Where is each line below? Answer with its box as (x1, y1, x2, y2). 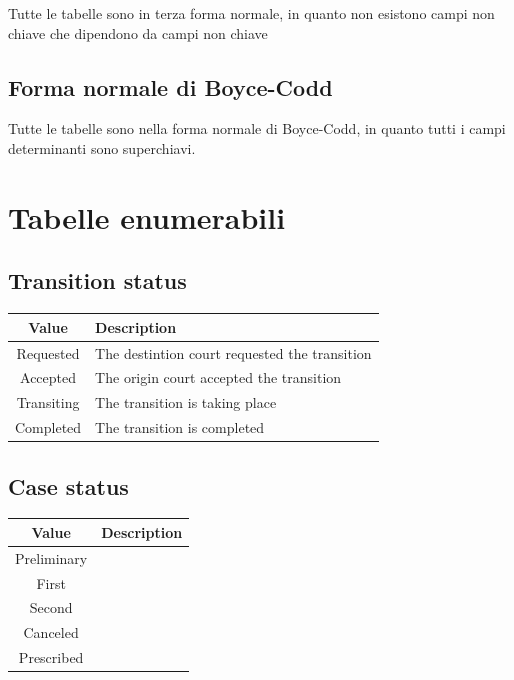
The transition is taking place (95, 392, 277, 413)
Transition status (8, 265, 187, 296)
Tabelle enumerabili (8, 196, 286, 237)
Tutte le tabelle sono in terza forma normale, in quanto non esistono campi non (8, 3, 495, 23)
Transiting (16, 392, 80, 413)
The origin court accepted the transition (95, 367, 342, 388)
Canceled (23, 622, 79, 643)
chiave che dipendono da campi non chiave (8, 22, 268, 43)
